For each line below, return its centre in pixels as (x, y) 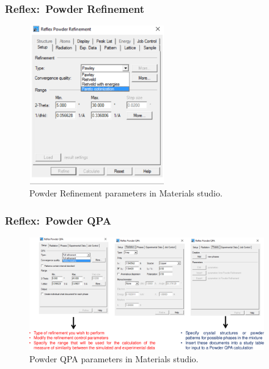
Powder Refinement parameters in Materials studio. (126, 193)
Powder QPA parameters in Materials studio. (114, 358)
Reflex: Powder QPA (58, 220)
